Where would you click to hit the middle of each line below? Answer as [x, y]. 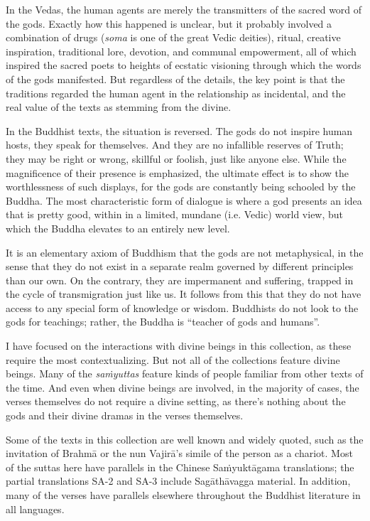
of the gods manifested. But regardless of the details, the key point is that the [175, 79]
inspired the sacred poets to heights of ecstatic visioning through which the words [184, 65]
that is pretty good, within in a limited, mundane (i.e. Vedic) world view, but [175, 214]
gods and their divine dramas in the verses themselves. [125, 415]
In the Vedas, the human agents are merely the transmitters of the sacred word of [184, 9]
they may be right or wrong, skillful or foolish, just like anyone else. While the [176, 158]
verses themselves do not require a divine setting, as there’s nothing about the [176, 401]
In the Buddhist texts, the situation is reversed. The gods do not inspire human [179, 130]
